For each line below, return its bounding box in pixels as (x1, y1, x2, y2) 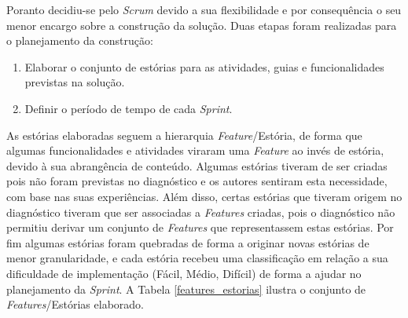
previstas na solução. (24, 74, 125, 90)
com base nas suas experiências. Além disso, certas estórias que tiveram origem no (6, 188, 402, 204)
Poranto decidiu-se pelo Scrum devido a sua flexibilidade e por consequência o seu (6, 2, 402, 17)
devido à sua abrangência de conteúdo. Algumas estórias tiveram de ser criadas (6, 157, 388, 174)
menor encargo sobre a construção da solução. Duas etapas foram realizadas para (6, 16, 397, 33)
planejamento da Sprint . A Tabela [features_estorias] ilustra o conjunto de (6, 280, 366, 297)
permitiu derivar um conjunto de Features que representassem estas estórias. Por (6, 219, 394, 236)
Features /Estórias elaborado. (6, 296, 144, 313)
